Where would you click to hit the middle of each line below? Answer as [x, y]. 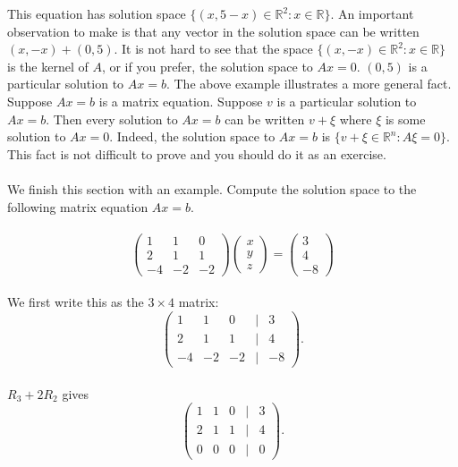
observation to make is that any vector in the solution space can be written [213, 31]
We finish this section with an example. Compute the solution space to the [212, 188]
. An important [372, 13]
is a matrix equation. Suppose [181, 101]
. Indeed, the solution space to [192, 136]
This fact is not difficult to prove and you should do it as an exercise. [197, 153]
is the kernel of [48, 66]
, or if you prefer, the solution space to [207, 66]
